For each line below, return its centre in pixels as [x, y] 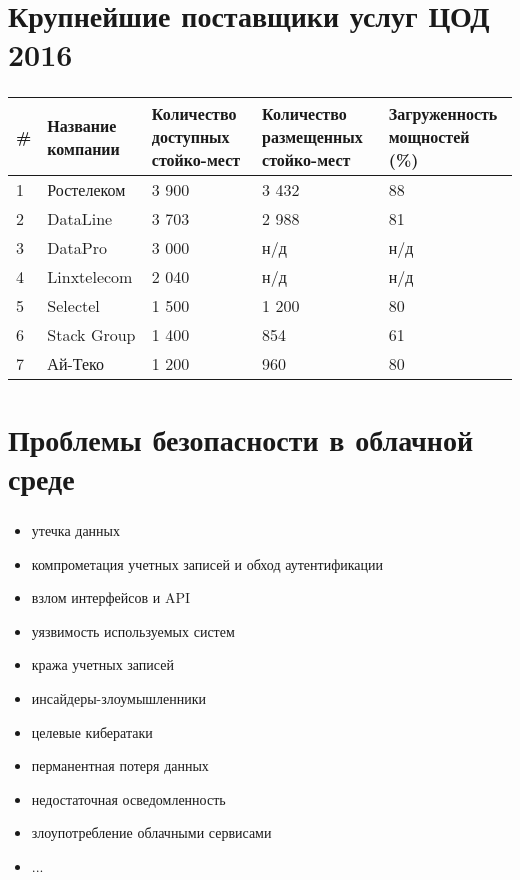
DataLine [80, 219]
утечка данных [76, 529]
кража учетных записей [102, 664]
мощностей [429, 137]
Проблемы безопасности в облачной [241, 438]
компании [83, 148]
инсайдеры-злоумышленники [119, 697]
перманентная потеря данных [120, 765]
